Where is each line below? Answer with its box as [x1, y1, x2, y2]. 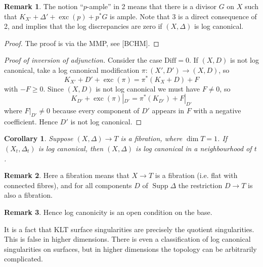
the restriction [178, 180, 223, 190]
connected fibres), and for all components [4, 180, 132, 190]
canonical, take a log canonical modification [4, 64, 140, 75]
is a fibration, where [120, 133, 183, 144]
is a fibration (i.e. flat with [155, 170, 238, 181]
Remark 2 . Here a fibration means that [4, 170, 129, 181]
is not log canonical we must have [96, 83, 200, 94]
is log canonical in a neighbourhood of [136, 143, 252, 154]
